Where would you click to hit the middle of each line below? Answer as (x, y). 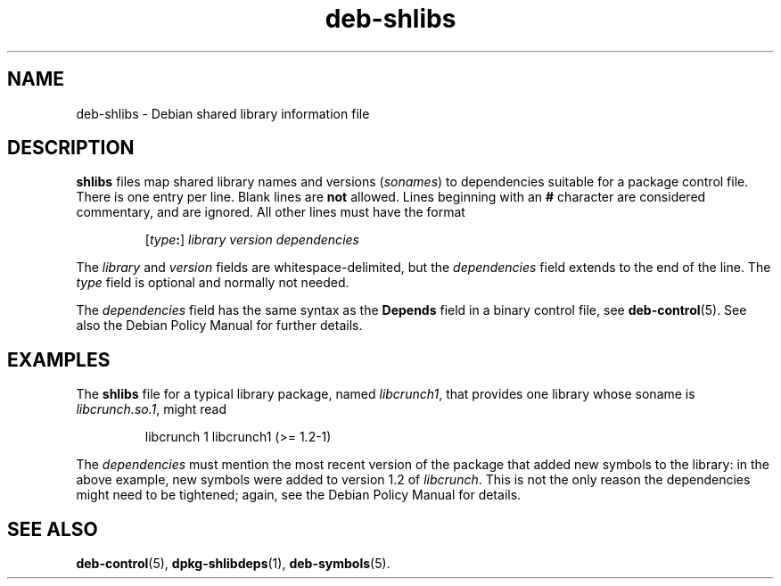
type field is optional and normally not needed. (213, 283)
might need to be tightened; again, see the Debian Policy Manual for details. (299, 495)
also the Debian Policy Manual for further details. (219, 326)
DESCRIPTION (71, 148)
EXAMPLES (59, 359)
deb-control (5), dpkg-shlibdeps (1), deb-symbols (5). (233, 564)
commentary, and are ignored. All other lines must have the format (271, 212)
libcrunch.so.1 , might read (151, 409)
